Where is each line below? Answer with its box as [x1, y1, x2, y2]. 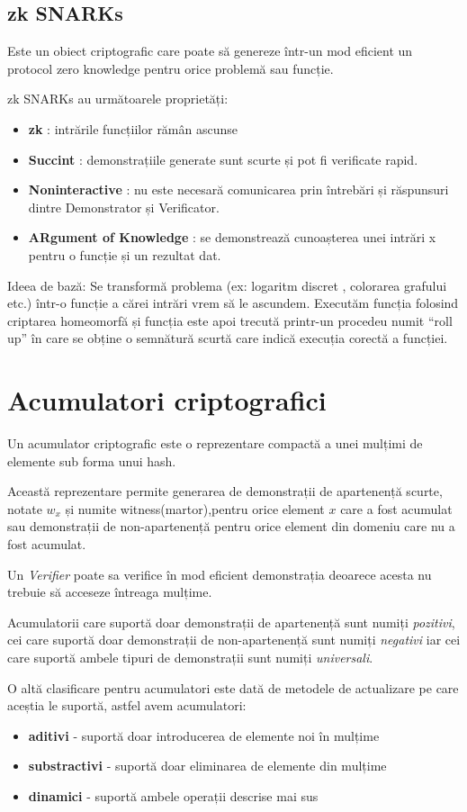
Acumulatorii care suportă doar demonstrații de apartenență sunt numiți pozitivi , [7, 612, 455, 631]
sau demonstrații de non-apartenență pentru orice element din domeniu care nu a [7, 517, 455, 536]
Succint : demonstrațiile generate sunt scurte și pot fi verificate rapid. [28, 149, 418, 168]
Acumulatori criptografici [7, 382, 327, 419]
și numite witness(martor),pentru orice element [65, 499, 325, 518]
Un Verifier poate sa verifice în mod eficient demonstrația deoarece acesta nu [7, 564, 432, 583]
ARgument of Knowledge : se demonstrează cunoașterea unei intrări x [28, 228, 436, 247]
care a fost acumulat [340, 499, 453, 518]
